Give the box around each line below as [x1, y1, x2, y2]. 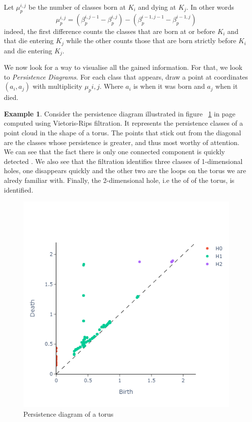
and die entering [4, 45, 52, 55]
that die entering [4, 35, 54, 46]
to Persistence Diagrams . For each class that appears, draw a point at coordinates [4, 71, 248, 81]
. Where [100, 81, 123, 91]
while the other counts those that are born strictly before [66, 35, 236, 46]
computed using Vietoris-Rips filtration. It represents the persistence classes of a [4, 118, 243, 128]
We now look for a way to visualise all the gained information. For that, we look [4, 62, 243, 72]
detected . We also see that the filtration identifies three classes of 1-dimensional [4, 156, 243, 166]
